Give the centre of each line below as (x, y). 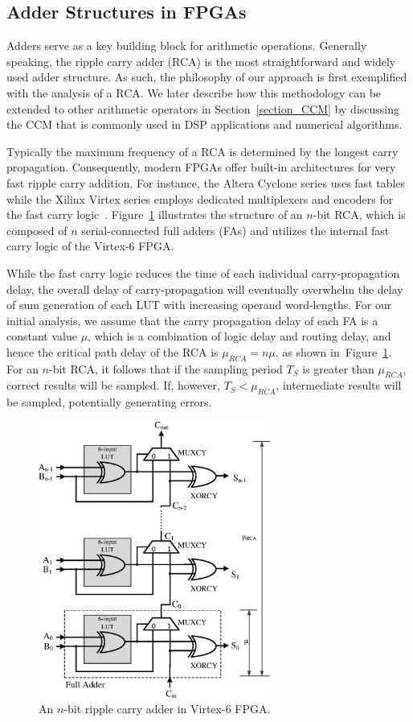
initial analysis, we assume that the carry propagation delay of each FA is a (192, 320)
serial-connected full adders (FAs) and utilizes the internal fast (235, 230)
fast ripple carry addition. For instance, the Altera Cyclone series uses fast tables (206, 182)
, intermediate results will (339, 385)
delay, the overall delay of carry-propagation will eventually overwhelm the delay (205, 289)
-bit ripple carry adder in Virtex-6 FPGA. (167, 709)
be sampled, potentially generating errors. (109, 402)
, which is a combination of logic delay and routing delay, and (239, 336)
